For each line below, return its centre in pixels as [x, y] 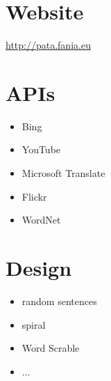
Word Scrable [51, 348]
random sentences [59, 301]
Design [39, 267]
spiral [34, 324]
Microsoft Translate [63, 173]
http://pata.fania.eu [48, 45]
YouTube [41, 149]
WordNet [41, 220]
